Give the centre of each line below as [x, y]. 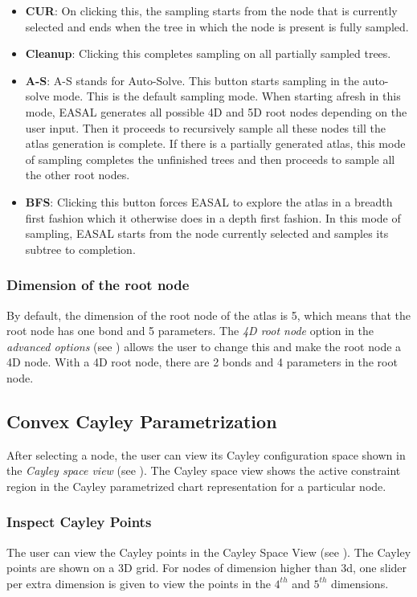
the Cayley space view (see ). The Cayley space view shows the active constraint [204, 470]
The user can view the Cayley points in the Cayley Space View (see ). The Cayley [209, 552]
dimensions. [360, 583]
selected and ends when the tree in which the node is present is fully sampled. [217, 26]
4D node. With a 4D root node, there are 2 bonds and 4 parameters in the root [202, 362]
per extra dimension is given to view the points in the [139, 583]
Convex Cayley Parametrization [142, 421]
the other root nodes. [78, 175]
